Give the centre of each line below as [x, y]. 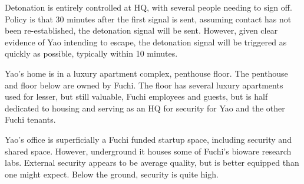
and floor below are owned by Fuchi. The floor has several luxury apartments [144, 85]
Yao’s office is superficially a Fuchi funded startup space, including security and [148, 139]
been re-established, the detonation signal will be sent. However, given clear [141, 30]
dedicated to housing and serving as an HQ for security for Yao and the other [145, 108]
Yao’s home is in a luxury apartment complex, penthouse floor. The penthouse [146, 73]
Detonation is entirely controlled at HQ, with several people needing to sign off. [148, 7]
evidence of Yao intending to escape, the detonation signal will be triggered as [146, 42]
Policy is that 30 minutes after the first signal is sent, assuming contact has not [148, 19]
